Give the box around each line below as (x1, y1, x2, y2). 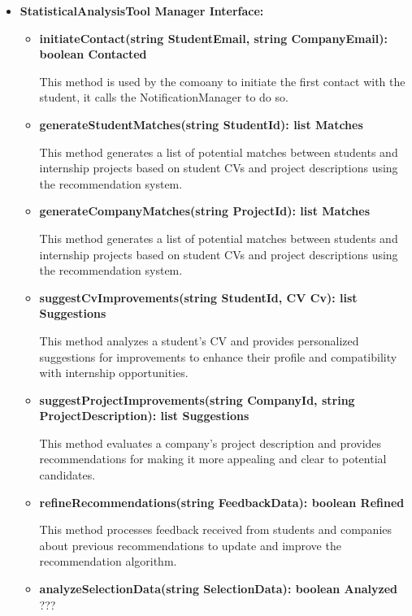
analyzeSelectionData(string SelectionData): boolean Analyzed (39, 580, 398, 597)
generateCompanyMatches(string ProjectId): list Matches (39, 202, 371, 219)
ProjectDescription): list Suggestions (39, 407, 249, 424)
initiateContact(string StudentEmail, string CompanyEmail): (39, 29, 388, 46)
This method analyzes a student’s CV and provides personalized (39, 332, 359, 349)
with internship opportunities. (39, 364, 189, 381)
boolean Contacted (39, 46, 147, 63)
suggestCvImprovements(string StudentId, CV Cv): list (39, 288, 358, 306)
